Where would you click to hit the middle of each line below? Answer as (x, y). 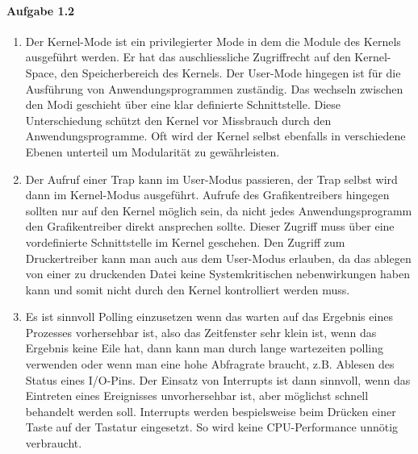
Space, (41, 72)
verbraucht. (54, 443)
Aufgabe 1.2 (41, 10)
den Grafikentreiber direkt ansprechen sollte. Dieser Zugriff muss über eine (210, 226)
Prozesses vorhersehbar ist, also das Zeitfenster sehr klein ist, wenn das (201, 332)
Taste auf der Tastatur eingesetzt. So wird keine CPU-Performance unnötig (212, 427)
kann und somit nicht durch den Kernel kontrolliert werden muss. (188, 289)
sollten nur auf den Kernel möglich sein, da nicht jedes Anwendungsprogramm (219, 210)
